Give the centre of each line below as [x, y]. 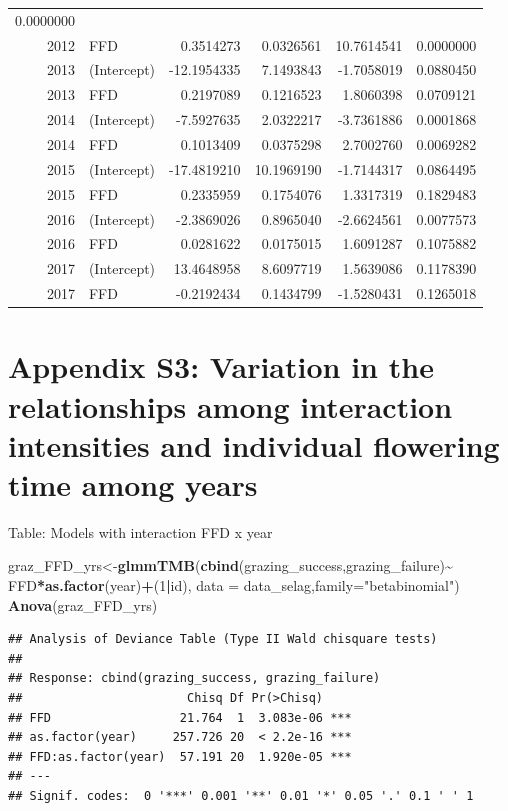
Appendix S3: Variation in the [221, 366]
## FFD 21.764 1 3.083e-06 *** [180, 717]
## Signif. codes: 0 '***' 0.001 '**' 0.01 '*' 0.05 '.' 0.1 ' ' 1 [241, 795]
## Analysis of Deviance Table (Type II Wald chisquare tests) [223, 639]
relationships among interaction [230, 405]
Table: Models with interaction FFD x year [140, 531]
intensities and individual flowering [254, 444]
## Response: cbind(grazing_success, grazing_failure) [194, 678]
